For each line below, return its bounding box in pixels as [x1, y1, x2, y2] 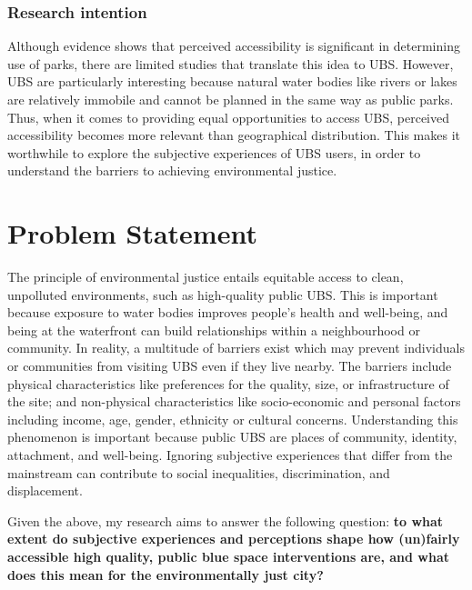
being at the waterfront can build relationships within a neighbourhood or [7, 320, 420, 339]
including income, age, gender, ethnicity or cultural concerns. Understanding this [7, 409, 458, 428]
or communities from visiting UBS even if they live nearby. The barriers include [7, 356, 452, 375]
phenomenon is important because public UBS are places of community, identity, [7, 427, 457, 446]
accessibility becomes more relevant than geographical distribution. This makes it [7, 125, 460, 145]
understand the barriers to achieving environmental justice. [7, 161, 337, 180]
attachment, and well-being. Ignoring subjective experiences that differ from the [7, 445, 453, 465]
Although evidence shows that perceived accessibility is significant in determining [7, 36, 460, 55]
